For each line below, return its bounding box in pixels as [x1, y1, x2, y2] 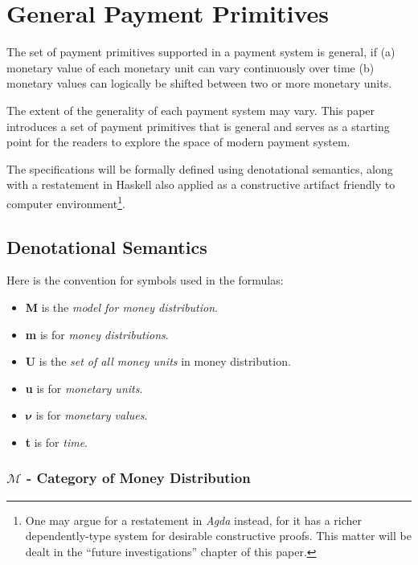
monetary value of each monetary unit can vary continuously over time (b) [6, 59, 375, 76]
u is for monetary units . [25, 379, 143, 396]
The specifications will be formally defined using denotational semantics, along [6, 160, 393, 177]
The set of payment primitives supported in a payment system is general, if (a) [6, 43, 395, 60]
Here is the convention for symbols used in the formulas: [6, 272, 284, 289]
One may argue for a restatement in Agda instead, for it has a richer [25, 511, 363, 528]
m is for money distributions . [25, 325, 169, 342]
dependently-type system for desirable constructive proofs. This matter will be [25, 527, 412, 544]
